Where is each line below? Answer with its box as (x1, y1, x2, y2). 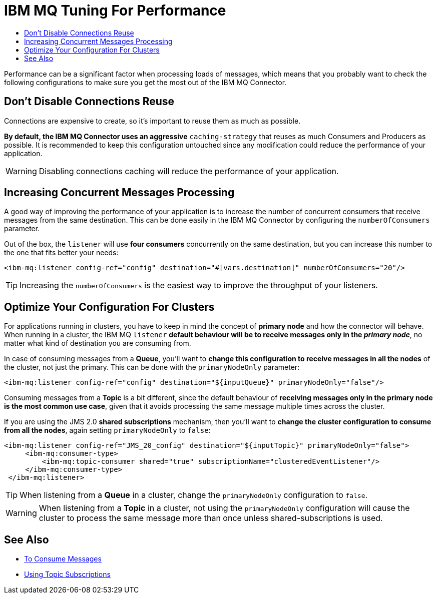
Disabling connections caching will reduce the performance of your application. (39, 166, 339, 176)
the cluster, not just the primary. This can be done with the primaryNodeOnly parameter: (4, 363, 300, 372)
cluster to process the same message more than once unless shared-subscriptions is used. (39, 513, 383, 523)
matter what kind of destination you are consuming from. (4, 339, 191, 348)
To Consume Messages (24, 554, 102, 563)
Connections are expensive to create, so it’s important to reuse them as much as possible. (4, 116, 301, 125)
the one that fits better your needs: (4, 248, 119, 257)
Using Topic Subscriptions (24, 570, 111, 579)
